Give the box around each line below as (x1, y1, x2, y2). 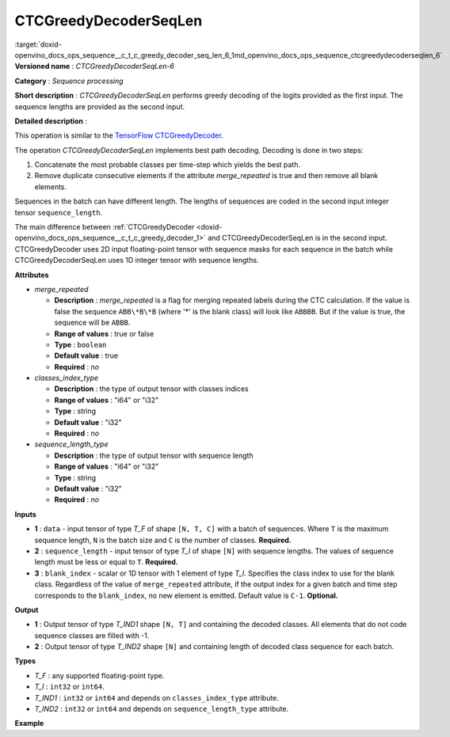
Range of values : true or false (54, 329, 154, 338)
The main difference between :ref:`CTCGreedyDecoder (14, 222, 195, 232)
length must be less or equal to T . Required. (34, 557, 178, 567)
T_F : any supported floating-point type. (34, 671, 165, 680)
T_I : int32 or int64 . (34, 682, 105, 692)
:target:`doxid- (14, 40, 63, 49)
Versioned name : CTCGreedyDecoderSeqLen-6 (14, 62, 174, 71)
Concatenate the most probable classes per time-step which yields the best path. (34, 160, 301, 169)
